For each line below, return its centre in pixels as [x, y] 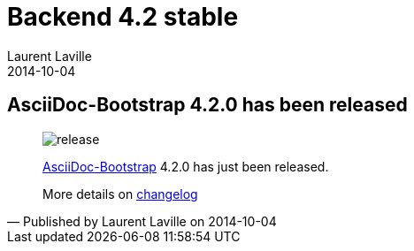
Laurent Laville [50, 56]
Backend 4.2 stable [123, 17]
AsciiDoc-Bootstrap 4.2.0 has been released [207, 105]
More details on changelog [120, 194]
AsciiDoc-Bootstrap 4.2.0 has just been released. [186, 166]
